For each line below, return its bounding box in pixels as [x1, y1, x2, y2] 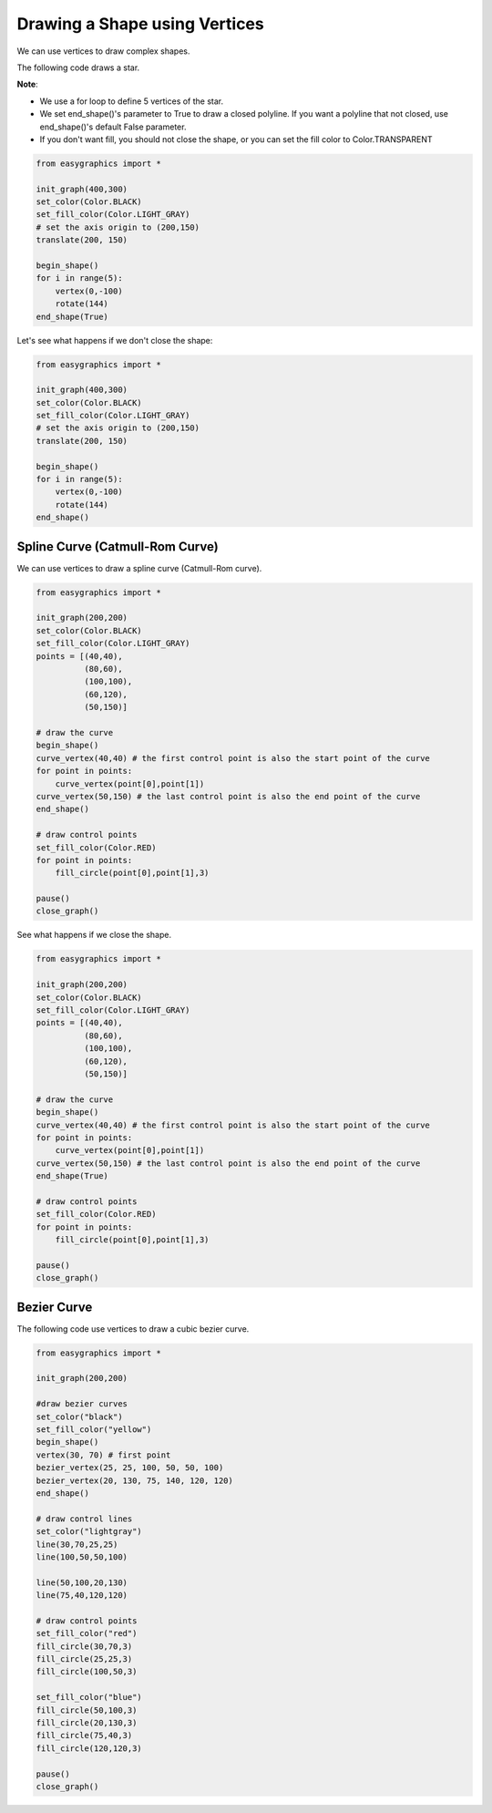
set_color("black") [36, 1411, 123, 1422]
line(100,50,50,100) [36, 1551, 128, 1562]
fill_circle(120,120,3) [36, 1743, 143, 1754]
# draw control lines [36, 1513, 133, 1524]
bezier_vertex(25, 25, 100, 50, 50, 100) [36, 1463, 224, 1473]
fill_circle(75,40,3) [36, 1730, 133, 1741]
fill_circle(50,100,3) [36, 1705, 138, 1715]
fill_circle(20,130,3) [36, 1718, 138, 1728]
